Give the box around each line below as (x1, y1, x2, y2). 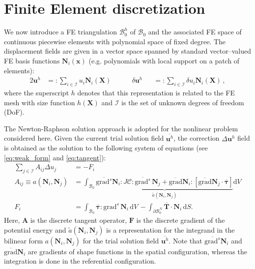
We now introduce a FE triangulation (4, 27, 117, 37)
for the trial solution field (83, 235, 159, 245)
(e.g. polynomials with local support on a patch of (88, 55, 240, 65)
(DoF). (4, 107, 25, 117)
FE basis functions (4, 55, 60, 65)
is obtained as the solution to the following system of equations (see (4, 143, 208, 153)
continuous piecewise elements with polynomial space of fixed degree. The (4, 36, 226, 46)
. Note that (169, 235, 202, 245)
